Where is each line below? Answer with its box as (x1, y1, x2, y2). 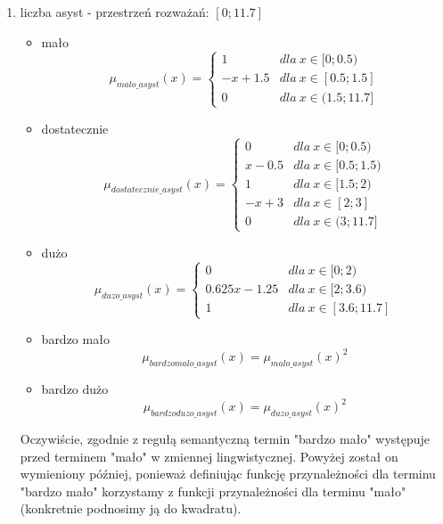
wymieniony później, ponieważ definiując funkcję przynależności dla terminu (20, 464, 436, 483)
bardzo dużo (41, 380, 109, 398)
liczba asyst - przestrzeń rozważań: (20, 3, 209, 20)
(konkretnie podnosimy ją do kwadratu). (20, 499, 242, 518)
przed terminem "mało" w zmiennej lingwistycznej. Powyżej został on (20, 446, 398, 465)
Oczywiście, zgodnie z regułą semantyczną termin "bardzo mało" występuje (20, 429, 431, 447)
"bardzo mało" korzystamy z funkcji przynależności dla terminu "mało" (20, 481, 406, 500)
